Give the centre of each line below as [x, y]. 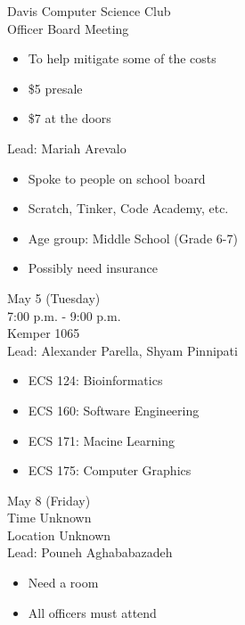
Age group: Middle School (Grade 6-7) [133, 238]
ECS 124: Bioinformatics [95, 380]
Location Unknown [59, 535]
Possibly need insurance [93, 268]
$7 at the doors [69, 118]
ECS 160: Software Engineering [114, 410]
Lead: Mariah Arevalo [67, 148]
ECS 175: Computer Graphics [110, 470]
